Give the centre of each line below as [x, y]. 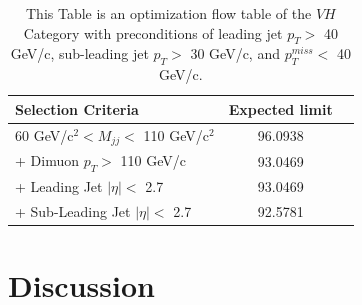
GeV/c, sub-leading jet [79, 53]
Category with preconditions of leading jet [153, 32]
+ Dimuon [47, 160]
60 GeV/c [44, 134]
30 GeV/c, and [235, 53]
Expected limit [280, 108]
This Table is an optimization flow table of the [169, 13]
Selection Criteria [77, 108]
